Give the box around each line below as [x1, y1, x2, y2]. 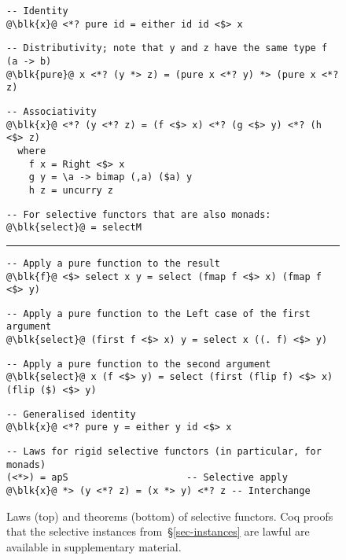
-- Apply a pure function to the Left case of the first [6, 308, 311, 319]
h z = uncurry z [28, 184, 114, 196]
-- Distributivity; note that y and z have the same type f [6, 42, 328, 54]
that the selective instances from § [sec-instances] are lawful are [6, 523, 310, 540]
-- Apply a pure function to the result [6, 257, 221, 269]
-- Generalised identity [6, 408, 136, 420]
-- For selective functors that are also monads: [6, 208, 271, 220]
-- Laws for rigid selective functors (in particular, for [6, 446, 322, 458]
